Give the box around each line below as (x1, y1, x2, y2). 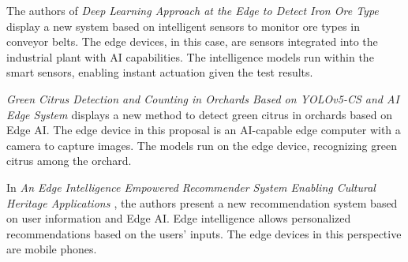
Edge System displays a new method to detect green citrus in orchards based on (6, 106, 393, 122)
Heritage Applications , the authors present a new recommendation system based (6, 194, 398, 211)
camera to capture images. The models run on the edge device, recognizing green (6, 137, 397, 153)
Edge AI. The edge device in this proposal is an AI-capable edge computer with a (6, 122, 401, 138)
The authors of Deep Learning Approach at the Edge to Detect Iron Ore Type (6, 2, 379, 18)
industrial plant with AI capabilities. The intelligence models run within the (6, 48, 374, 65)
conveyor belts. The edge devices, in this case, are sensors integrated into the (6, 33, 378, 50)
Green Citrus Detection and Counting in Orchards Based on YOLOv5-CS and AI (6, 90, 399, 107)
